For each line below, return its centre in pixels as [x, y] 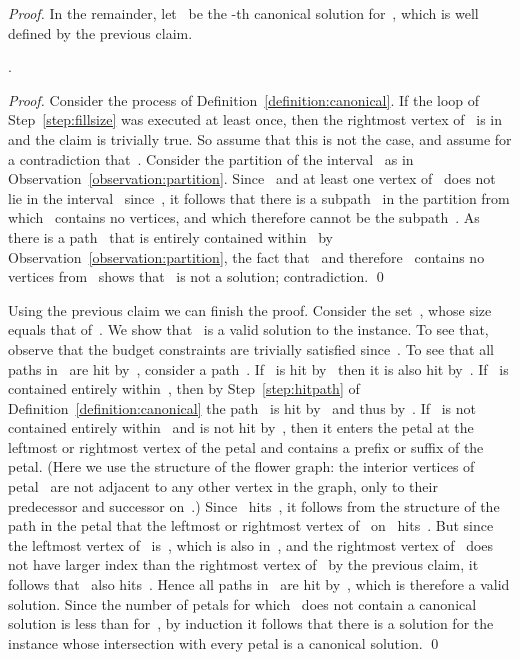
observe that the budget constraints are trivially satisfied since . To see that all [251, 348]
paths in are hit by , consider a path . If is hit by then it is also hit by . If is [258, 368]
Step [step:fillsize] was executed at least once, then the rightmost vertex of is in [255, 119]
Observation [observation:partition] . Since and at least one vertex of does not [252, 178]
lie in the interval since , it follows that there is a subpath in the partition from [259, 197]
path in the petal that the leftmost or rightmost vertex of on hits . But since [251, 525]
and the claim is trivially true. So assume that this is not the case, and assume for [260, 138]
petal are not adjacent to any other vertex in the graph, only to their [223, 486]
